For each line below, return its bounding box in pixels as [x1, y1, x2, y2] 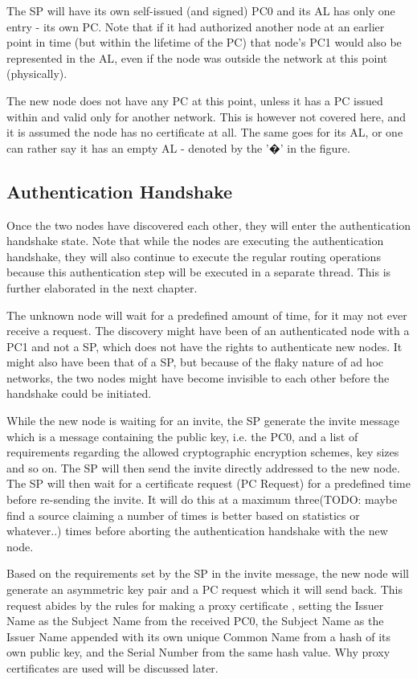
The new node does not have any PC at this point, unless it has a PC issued [6, 92, 383, 108]
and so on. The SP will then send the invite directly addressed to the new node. [6, 459, 400, 476]
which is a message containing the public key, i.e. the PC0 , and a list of [6, 427, 358, 444]
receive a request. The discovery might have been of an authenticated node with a [6, 322, 410, 339]
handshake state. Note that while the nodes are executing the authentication [6, 232, 384, 249]
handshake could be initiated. [6, 385, 152, 402]
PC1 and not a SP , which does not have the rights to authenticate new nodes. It [6, 337, 403, 354]
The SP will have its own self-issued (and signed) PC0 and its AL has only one [6, 2, 395, 18]
